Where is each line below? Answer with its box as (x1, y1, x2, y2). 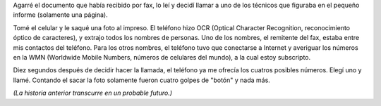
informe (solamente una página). (13, 11, 109, 19)
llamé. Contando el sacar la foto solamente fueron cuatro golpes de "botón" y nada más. (13, 76, 271, 84)
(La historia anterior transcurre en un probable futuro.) (13, 88, 173, 98)
